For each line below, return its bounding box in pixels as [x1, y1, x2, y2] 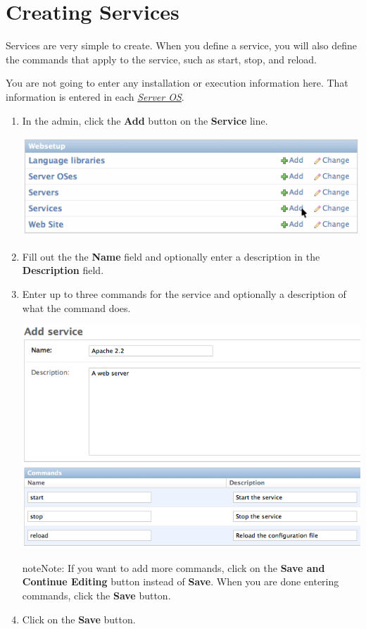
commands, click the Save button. [22, 587, 171, 602]
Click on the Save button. [22, 611, 136, 626]
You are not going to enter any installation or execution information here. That [6, 75, 348, 90]
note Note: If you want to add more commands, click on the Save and [22, 560, 325, 575]
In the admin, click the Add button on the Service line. [22, 113, 268, 127]
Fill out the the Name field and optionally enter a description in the [22, 249, 320, 263]
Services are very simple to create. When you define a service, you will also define [6, 38, 357, 53]
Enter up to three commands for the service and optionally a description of [22, 286, 346, 301]
